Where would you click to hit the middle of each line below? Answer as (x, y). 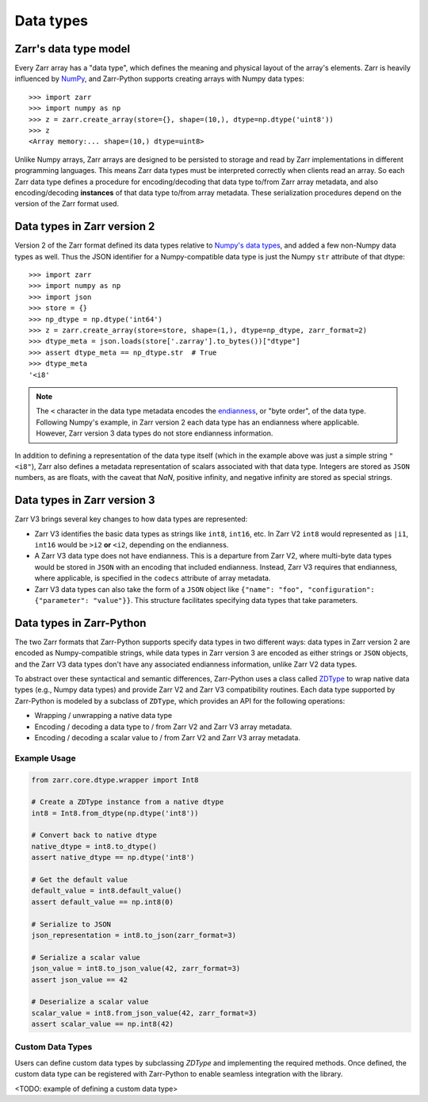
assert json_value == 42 (80, 979)
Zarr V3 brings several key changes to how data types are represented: (131, 519)
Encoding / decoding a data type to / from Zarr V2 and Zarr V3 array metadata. (163, 727)
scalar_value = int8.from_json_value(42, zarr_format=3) (144, 1013)
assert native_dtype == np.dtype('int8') (113, 858)
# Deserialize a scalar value (90, 1002)
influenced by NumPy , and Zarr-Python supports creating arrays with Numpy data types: (159, 79)
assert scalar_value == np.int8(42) (103, 1024)
